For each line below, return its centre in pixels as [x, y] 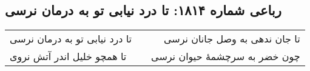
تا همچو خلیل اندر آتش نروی [68, 56]
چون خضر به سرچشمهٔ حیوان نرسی [226, 56]
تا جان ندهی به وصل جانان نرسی [232, 39]
